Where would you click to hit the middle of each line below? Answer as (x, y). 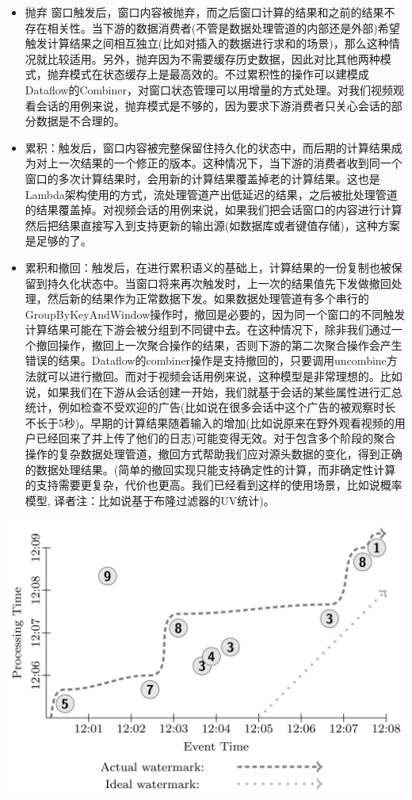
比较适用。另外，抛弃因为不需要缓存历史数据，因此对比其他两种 (214, 58)
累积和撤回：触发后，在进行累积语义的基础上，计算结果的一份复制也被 (208, 267)
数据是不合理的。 (80, 121)
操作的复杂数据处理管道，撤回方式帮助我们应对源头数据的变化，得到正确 (214, 454)
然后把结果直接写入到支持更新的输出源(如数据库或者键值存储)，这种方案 (212, 225)
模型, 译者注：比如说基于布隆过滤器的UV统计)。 (150, 500)
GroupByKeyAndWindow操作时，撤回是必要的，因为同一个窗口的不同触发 (215, 314)
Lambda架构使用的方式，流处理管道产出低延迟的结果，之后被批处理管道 (211, 194)
